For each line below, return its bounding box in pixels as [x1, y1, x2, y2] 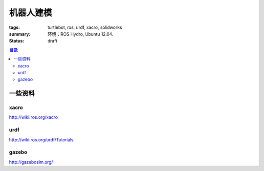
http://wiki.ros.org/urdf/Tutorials [9, 137, 74, 143]
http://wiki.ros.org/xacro [9, 114, 58, 120]
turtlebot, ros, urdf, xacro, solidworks [47, 24, 122, 30]
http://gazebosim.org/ [9, 159, 53, 165]
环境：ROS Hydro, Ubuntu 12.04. [47, 31, 113, 37]
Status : [9, 38, 24, 44]
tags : [9, 24, 20, 30]
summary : [9, 31, 31, 37]
